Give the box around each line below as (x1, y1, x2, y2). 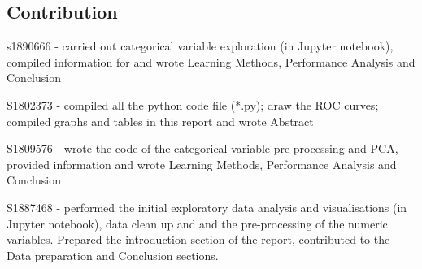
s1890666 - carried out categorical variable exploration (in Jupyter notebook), (7, 37, 394, 54)
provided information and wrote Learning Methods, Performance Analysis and (7, 155, 397, 172)
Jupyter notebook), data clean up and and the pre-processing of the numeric (7, 215, 388, 232)
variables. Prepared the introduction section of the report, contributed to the (7, 231, 390, 248)
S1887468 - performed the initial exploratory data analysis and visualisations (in (7, 198, 407, 215)
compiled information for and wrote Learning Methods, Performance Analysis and (7, 53, 415, 70)
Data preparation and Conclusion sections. (7, 246, 219, 263)
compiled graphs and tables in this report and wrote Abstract (7, 112, 314, 129)
